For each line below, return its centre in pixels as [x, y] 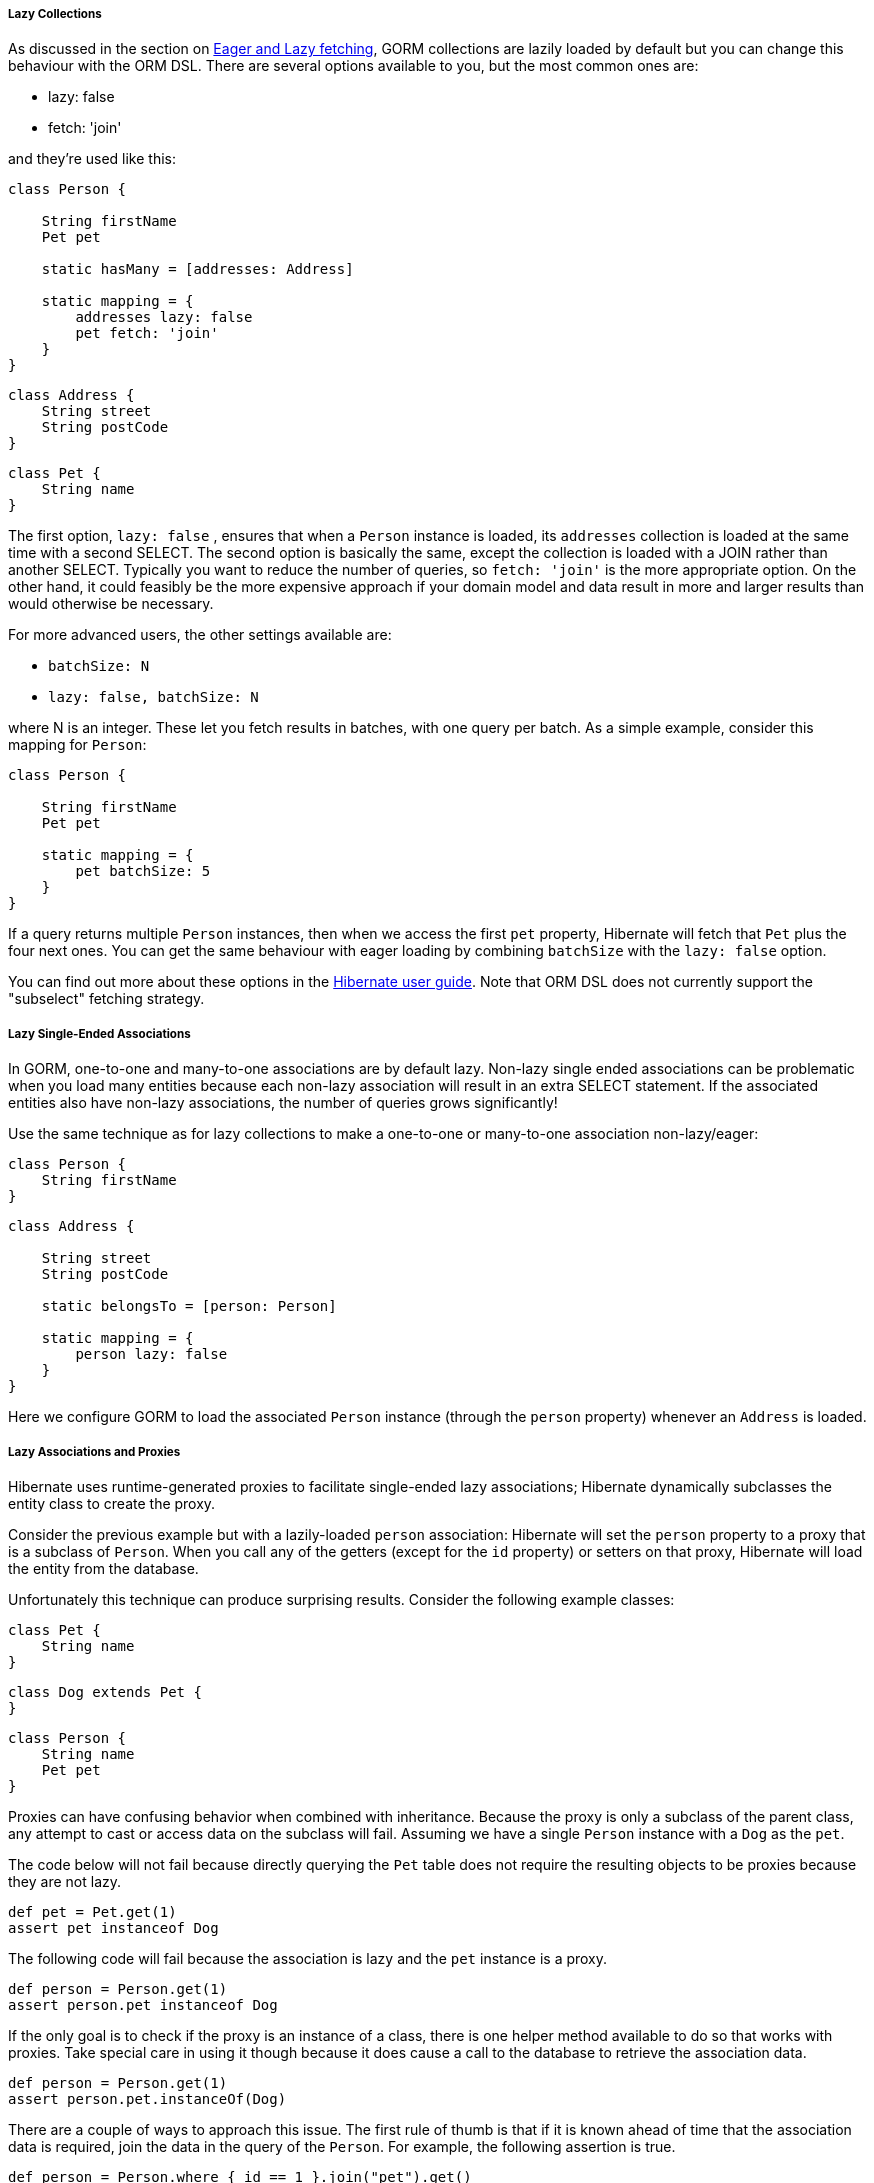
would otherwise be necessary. [111, 604]
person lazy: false [151, 1354]
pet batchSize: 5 [143, 871]
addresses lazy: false [164, 317]
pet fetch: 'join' [147, 333]
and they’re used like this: [92, 159]
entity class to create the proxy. [112, 1503]
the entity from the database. [103, 1568]
